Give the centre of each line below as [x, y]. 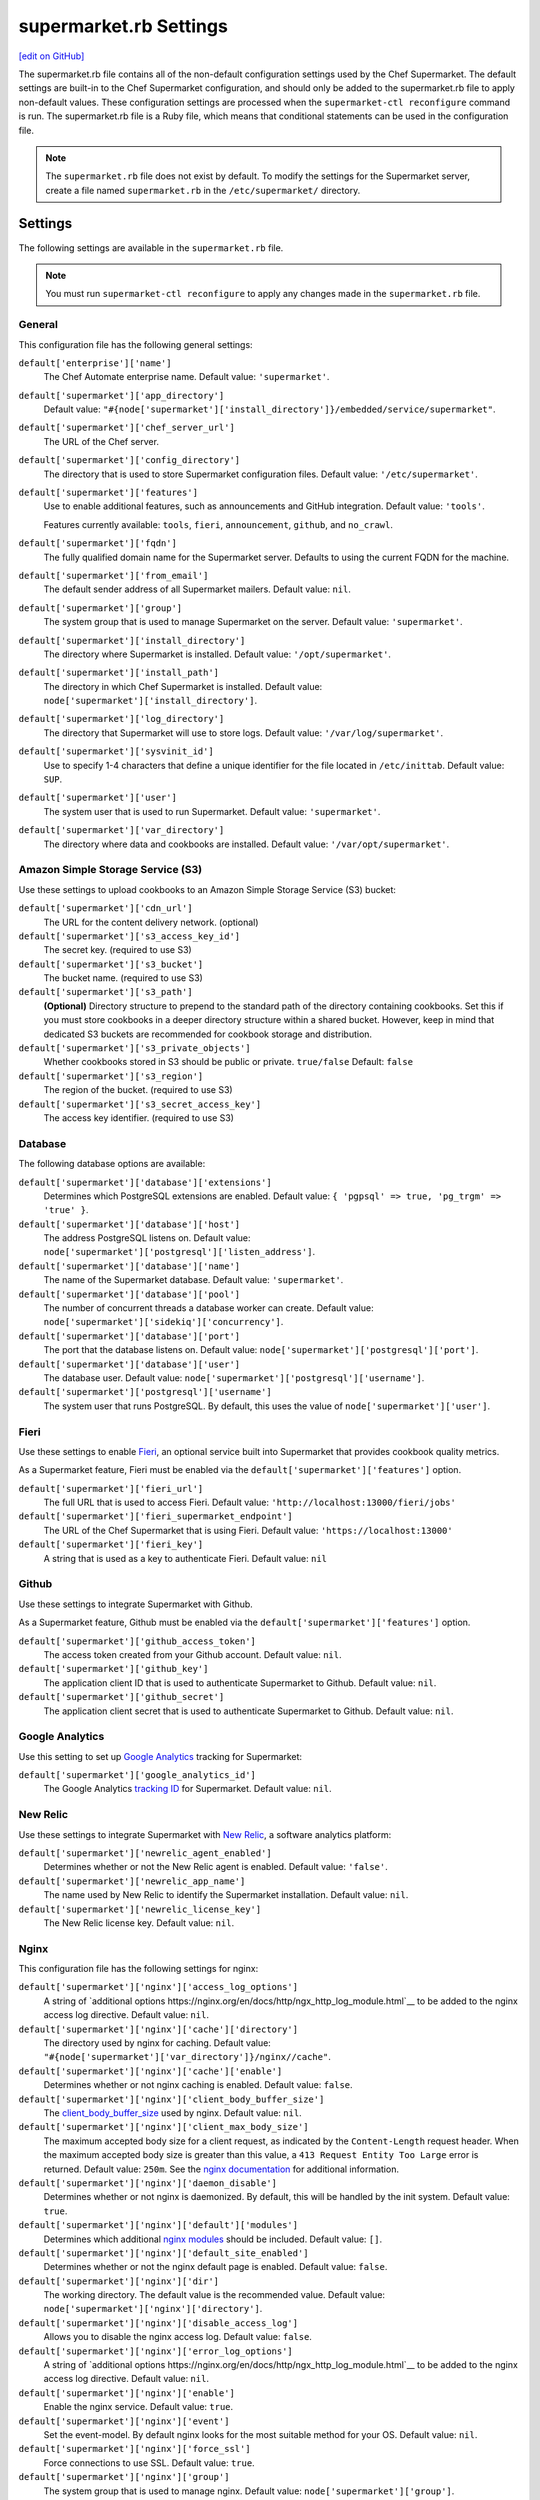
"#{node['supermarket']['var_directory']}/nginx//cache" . [187, 2057]
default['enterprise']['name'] [95, 363]
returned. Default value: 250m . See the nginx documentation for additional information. [221, 2169]
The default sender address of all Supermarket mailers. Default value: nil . [197, 589]
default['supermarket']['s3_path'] [106, 992]
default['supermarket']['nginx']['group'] [124, 2477]
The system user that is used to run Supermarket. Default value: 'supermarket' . [212, 811]
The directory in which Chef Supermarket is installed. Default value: [183, 686]
